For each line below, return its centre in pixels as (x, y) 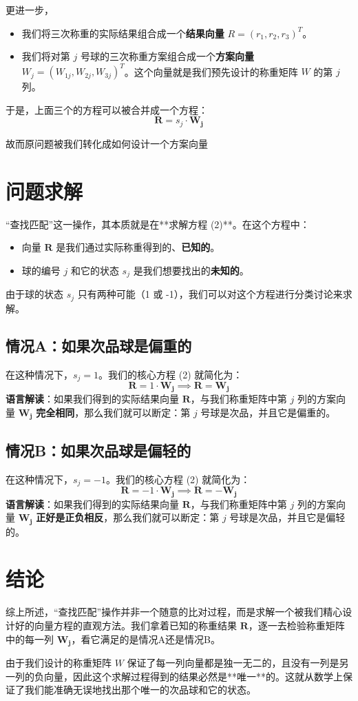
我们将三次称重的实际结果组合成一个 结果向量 (123, 33)
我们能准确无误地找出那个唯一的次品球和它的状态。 (140, 690)
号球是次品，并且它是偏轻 (287, 517)
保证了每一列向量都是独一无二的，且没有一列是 (233, 662)
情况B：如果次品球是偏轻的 (98, 450)
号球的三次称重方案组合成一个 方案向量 (167, 56)
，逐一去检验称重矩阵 (296, 625)
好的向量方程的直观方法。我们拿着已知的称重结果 (126, 625)
